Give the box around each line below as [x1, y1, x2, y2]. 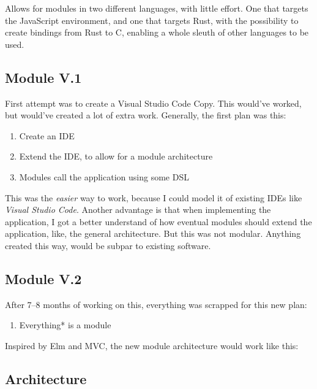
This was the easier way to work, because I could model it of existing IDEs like [5, 191, 302, 204]
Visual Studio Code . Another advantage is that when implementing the [5, 203, 271, 216]
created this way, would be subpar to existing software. [5, 239, 211, 252]
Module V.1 [5, 67, 82, 87]
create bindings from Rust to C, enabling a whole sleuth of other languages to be [5, 26, 309, 39]
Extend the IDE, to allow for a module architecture [19, 150, 213, 163]
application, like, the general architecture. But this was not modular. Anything [5, 227, 301, 240]
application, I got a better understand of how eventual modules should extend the [5, 215, 312, 228]
